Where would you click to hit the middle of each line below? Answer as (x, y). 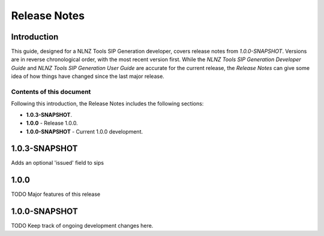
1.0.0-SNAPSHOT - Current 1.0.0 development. (85, 131)
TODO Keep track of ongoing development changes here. (82, 226)
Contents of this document (51, 92)
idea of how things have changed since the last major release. (88, 76)
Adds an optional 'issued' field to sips (58, 163)
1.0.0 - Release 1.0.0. (52, 123)
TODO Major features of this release (56, 194)
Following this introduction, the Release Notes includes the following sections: (107, 104)
